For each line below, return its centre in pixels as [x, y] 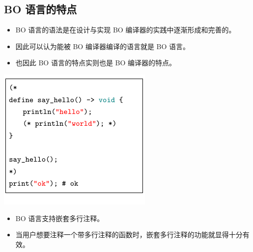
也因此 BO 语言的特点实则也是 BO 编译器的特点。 [96, 63]
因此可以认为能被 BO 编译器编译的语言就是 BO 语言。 [103, 46]
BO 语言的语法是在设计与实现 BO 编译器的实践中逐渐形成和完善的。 [126, 30]
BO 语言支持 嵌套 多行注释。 [60, 218]
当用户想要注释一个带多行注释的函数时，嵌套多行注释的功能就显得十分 [129, 235]
